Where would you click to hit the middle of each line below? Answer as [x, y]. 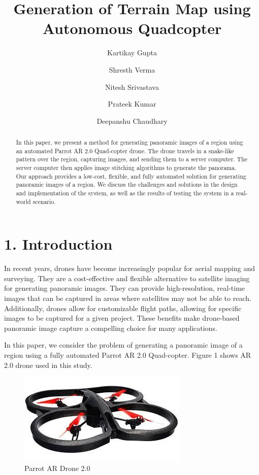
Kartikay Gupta [132, 53]
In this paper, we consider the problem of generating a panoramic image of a [123, 345]
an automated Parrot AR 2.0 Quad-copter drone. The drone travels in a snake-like [125, 150]
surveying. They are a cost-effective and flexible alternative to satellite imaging [127, 278]
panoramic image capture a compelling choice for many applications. [111, 328]
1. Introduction [58, 244]
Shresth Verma [132, 69]
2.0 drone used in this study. [48, 365]
